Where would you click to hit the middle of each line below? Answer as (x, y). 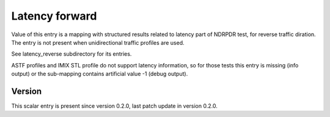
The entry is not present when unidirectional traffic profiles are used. (98, 42)
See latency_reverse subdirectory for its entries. (71, 54)
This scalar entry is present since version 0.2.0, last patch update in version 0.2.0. (115, 106)
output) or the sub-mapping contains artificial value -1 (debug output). (100, 74)
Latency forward (54, 16)
